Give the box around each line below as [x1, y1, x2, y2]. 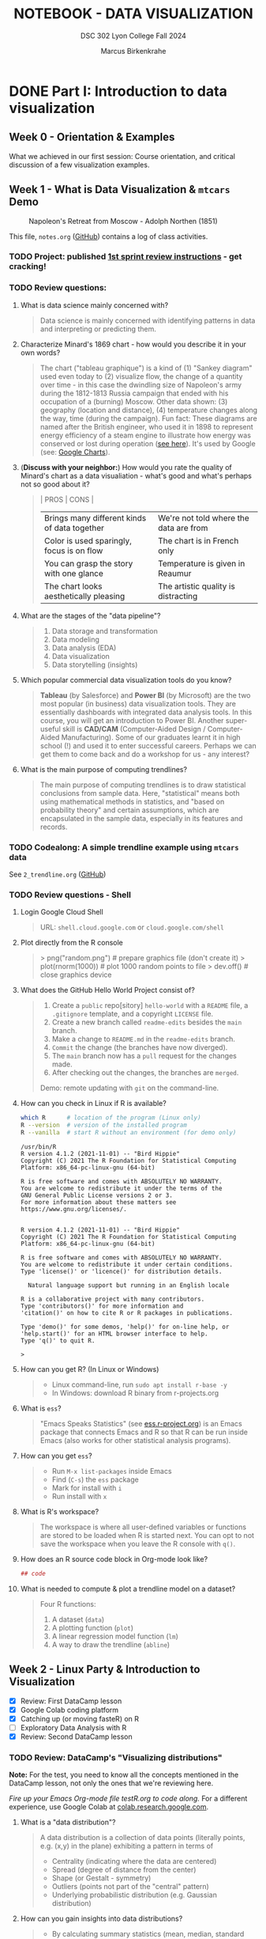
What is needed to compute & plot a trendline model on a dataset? [20, 1584, 236, 1593]
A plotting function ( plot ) [51, 1623, 133, 1632]
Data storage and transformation [51, 626, 159, 635]
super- [225, 715, 248, 725]
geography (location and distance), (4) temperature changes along [39, 405, 258, 415]
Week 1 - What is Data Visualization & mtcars [9, 183, 231, 196]
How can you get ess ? [20, 1451, 93, 1460]
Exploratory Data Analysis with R [20, 1722, 127, 1733]
